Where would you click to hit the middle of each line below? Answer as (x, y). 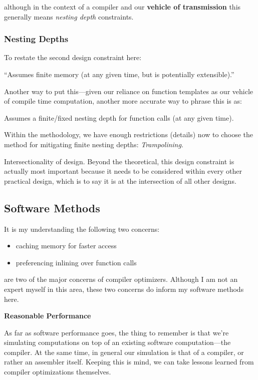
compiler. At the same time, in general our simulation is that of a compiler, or (124, 352)
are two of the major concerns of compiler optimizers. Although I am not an (121, 279)
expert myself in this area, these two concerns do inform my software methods (124, 289)
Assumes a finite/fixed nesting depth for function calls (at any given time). (119, 117)
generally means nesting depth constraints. (69, 16)
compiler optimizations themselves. (58, 372)
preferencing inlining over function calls (76, 262)
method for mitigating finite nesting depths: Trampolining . (94, 144)
